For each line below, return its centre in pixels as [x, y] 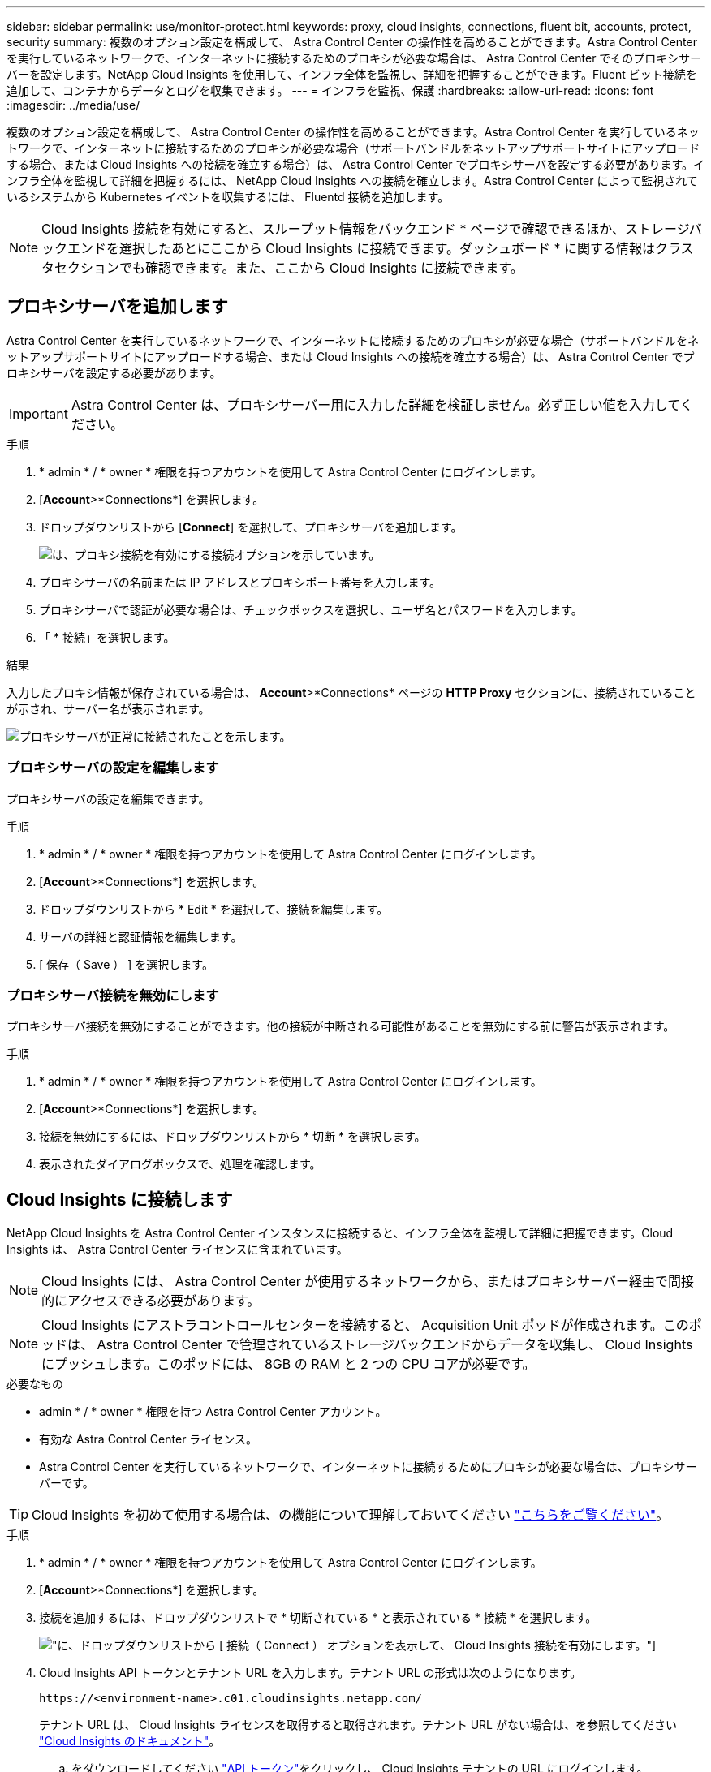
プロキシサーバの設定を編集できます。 [108, 798]
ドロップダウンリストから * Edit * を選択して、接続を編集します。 [214, 909]
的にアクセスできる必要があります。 [151, 1301]
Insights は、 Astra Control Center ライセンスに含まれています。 [177, 1249]
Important [39, 413]
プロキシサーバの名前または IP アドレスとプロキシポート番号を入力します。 [240, 582]
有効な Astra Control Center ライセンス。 [149, 1439]
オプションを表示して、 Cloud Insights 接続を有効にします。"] [491, 1645]
